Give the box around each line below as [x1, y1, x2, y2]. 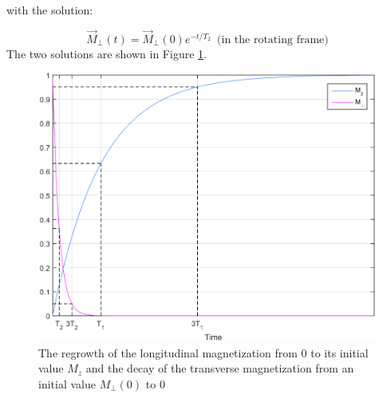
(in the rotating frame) [217, 33, 329, 45]
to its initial [310, 344, 369, 361]
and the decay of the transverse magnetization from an [85, 360, 354, 376]
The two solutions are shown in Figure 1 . [6, 45, 207, 61]
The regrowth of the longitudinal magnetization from [38, 344, 298, 361]
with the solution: [6, 2, 93, 18]
